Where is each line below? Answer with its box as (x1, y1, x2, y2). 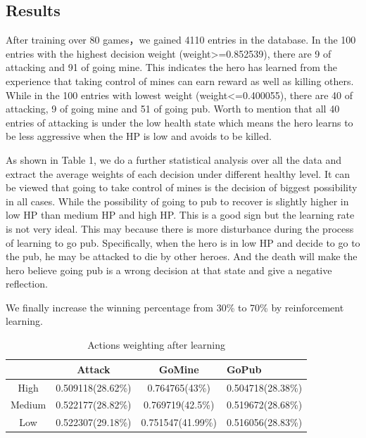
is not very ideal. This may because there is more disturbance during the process (6, 221, 354, 236)
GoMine (158, 361, 199, 376)
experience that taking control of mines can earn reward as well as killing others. (6, 73, 354, 88)
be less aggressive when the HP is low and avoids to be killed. (6, 129, 272, 143)
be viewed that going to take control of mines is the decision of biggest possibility (6, 180, 358, 195)
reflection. (6, 276, 48, 291)
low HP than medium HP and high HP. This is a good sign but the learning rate (6, 207, 355, 222)
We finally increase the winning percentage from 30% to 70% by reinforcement (6, 299, 344, 314)
